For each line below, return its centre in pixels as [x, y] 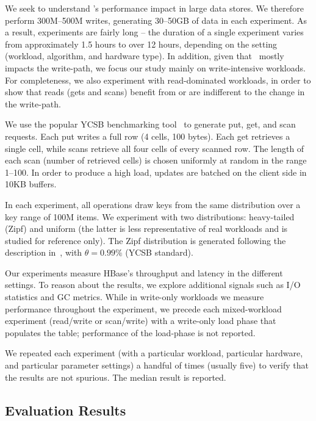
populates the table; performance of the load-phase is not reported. [130, 332]
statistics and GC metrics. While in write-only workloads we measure [135, 297]
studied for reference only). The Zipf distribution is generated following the [145, 240]
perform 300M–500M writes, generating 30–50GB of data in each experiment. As [156, 20]
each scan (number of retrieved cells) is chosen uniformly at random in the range [156, 160]
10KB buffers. [31, 184]
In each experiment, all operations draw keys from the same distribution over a [153, 204]
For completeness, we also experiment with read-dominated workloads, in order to [158, 80]
